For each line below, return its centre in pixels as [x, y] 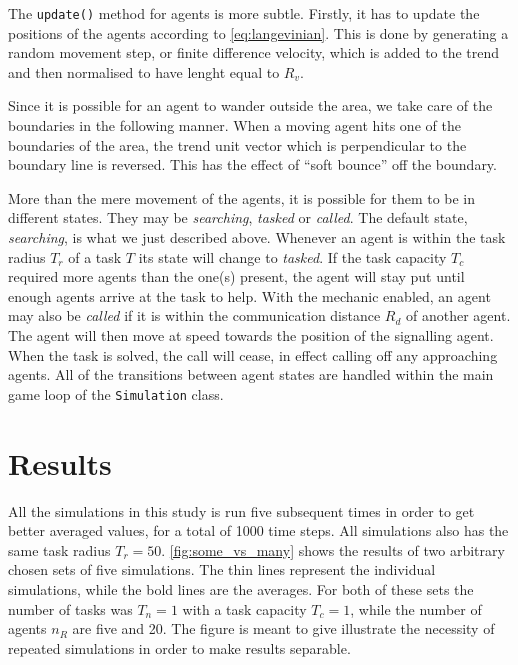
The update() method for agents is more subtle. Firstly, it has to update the [244, 13]
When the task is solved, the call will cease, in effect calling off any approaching [253, 354]
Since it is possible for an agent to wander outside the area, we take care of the [250, 105]
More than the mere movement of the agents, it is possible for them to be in [242, 197]
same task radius [59, 549]
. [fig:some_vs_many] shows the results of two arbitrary [333, 549]
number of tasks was [70, 608]
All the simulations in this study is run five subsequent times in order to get [241, 510]
